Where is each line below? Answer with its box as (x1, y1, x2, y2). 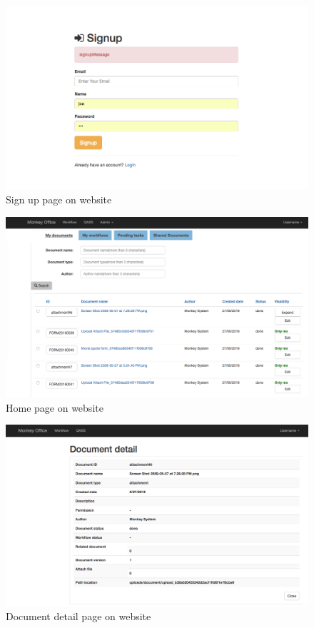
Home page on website (6, 400, 103, 415)
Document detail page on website (6, 609, 151, 624)
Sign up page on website (6, 192, 112, 207)
